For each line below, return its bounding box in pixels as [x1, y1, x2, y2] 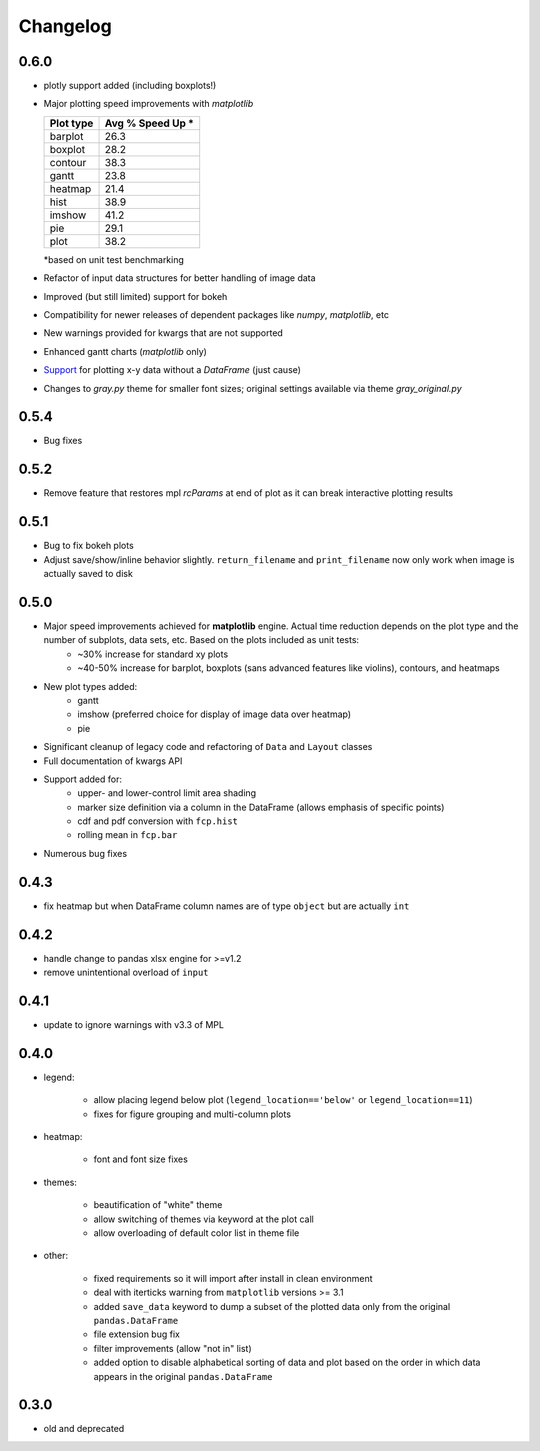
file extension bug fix [93, 1328, 180, 1340]
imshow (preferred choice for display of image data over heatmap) [77, 708, 352, 720]
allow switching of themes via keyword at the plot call [93, 1213, 314, 1225]
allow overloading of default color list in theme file [93, 1226, 300, 1239]
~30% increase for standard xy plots [77, 648, 229, 660]
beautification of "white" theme [93, 1199, 223, 1211]
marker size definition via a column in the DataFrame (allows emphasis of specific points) [77, 801, 445, 813]
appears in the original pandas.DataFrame [93, 1370, 273, 1382]
